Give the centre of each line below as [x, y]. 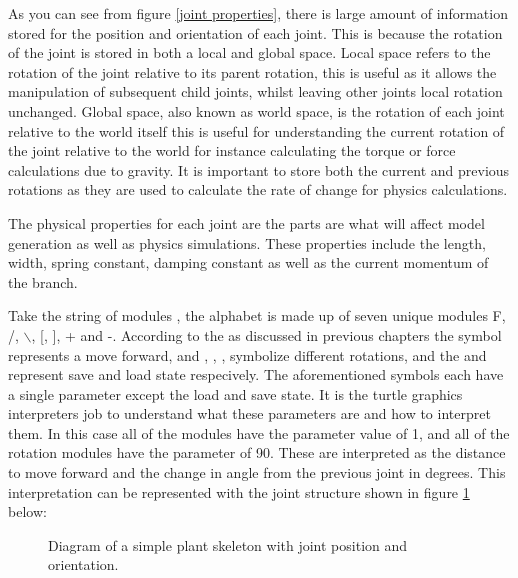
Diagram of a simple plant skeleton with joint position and [228, 544]
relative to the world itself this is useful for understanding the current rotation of [256, 130]
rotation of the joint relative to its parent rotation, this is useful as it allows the [252, 71]
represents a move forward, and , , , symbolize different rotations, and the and [247, 354]
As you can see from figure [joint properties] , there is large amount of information [258, 13]
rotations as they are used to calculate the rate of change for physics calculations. [258, 189]
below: [27, 511]
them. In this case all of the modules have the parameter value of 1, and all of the [259, 432]
